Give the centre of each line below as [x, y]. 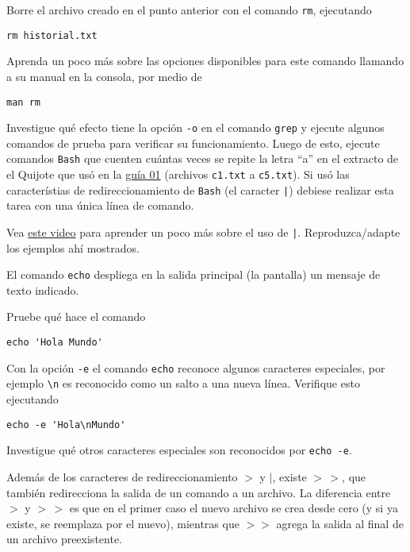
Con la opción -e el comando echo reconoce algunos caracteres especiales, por [196, 367]
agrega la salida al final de [340, 523]
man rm [23, 102]
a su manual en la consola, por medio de [104, 76]
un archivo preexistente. [64, 539]
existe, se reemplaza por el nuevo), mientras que [123, 523]
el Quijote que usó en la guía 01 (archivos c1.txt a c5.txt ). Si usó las [178, 174]
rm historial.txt [52, 35]
